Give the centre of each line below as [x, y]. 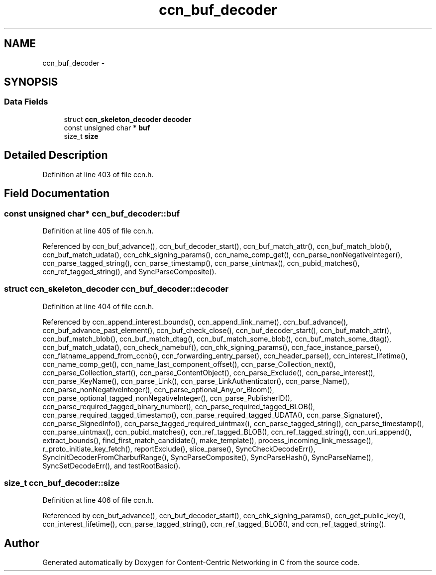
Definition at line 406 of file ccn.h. [98, 500]
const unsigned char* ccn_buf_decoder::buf [92, 213]
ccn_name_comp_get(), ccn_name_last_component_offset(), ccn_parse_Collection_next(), [189, 364]
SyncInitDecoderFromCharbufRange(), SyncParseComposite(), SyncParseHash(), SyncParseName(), [208, 457]
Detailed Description [56, 155]
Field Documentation [57, 194]
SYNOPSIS [31, 82]
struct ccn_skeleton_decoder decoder [128, 119]
